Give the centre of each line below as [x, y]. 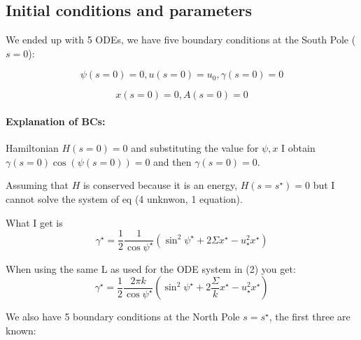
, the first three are [310, 317]
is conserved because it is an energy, [160, 185]
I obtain [298, 148]
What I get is [34, 222]
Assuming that [37, 185]
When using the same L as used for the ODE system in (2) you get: [151, 268]
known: [21, 330]
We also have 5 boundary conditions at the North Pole [123, 317]
